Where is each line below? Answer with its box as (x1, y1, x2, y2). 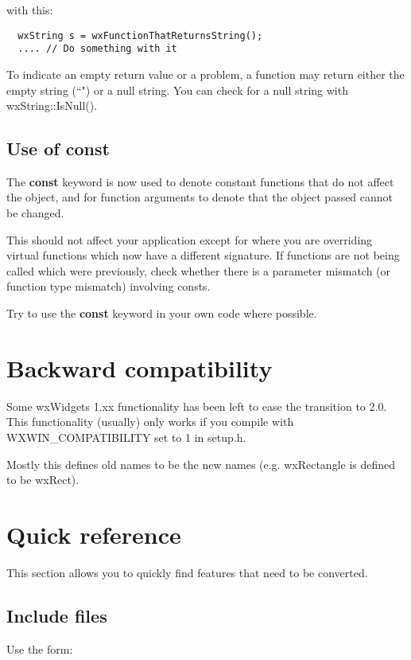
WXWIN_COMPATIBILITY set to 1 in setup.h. (6, 428, 246, 445)
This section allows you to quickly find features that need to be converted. (6, 564, 368, 580)
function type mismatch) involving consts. (6, 278, 211, 295)
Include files (6, 603, 107, 627)
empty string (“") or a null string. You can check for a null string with (6, 81, 348, 98)
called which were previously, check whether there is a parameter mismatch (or (6, 262, 391, 279)
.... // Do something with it (17, 43, 177, 55)
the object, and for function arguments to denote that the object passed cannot (6, 189, 394, 205)
